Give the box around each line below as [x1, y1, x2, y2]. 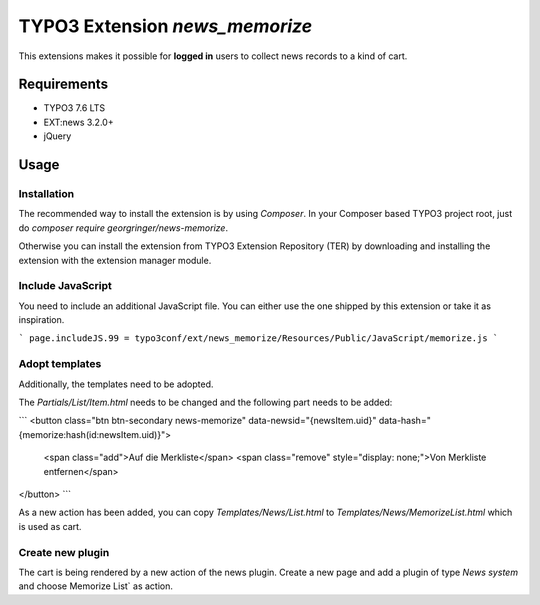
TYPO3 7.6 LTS [43, 102, 106, 114]
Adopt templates [18, 357, 102, 371]
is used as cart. [18, 520, 82, 532]
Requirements [18, 76, 109, 93]
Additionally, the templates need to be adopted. [18, 378, 214, 390]
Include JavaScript [18, 279, 112, 293]
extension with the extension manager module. [18, 254, 212, 266]
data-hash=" [378, 415, 432, 427]
